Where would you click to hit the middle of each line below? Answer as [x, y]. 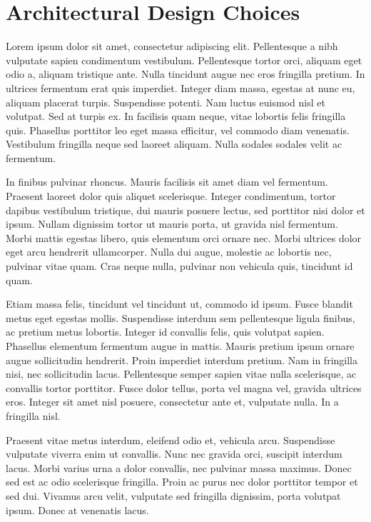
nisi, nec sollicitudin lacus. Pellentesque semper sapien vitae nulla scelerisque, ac [181, 374]
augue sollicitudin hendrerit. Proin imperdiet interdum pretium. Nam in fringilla [182, 360]
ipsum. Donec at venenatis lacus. [77, 510]
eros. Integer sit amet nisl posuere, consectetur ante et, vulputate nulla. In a [172, 402]
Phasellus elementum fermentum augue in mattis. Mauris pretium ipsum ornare [180, 346]
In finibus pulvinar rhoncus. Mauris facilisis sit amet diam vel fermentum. [167, 182]
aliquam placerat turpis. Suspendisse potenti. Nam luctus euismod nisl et [166, 102]
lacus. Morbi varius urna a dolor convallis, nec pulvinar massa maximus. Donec [179, 467]
